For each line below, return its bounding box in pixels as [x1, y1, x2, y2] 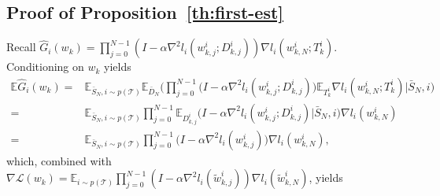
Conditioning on [6, 58, 84, 75]
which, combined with [6, 152, 112, 168]
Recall [6, 39, 36, 55]
